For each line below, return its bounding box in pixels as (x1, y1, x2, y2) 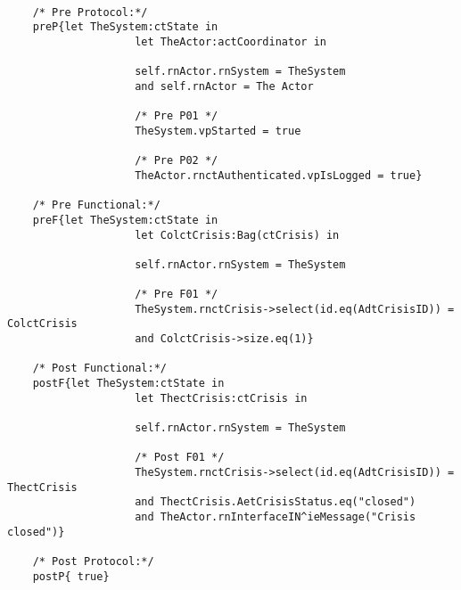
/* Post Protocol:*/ (32, 554, 154, 568)
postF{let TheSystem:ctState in (32, 377, 225, 390)
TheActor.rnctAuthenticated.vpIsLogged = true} (135, 168, 423, 182)
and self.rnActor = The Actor (135, 79, 314, 93)
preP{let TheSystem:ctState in (32, 20, 218, 34)
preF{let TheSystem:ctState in (32, 213, 218, 226)
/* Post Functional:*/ (32, 362, 167, 375)
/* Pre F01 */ (135, 288, 218, 301)
